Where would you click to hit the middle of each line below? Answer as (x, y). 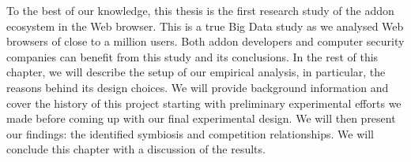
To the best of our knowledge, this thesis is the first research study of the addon (200, 10)
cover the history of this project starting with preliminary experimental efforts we (204, 103)
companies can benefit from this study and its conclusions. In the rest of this (192, 56)
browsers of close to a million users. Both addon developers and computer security (205, 41)
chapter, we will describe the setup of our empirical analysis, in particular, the (196, 72)
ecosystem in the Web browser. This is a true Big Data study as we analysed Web (205, 26)
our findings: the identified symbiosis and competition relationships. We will (190, 133)
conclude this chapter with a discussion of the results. (136, 149)
